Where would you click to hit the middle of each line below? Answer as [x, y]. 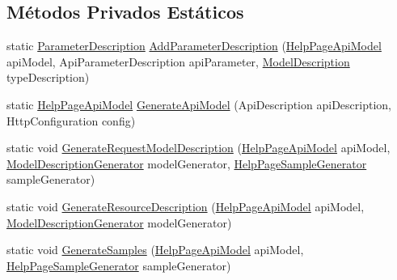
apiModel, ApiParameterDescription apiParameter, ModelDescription [178, 61]
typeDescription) [48, 77]
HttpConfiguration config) [71, 120]
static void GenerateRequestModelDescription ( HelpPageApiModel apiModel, [198, 148]
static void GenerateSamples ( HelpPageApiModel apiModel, [155, 250]
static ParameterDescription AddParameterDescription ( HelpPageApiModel [194, 46]
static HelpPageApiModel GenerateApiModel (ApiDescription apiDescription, [199, 104]
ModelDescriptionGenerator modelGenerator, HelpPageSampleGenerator [187, 163]
